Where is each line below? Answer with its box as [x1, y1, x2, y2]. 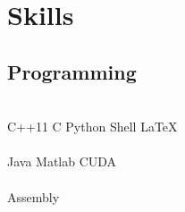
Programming [7, 57, 137, 85]
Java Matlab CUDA [7, 152, 117, 171]
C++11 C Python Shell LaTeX [7, 117, 178, 136]
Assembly [7, 187, 60, 206]
